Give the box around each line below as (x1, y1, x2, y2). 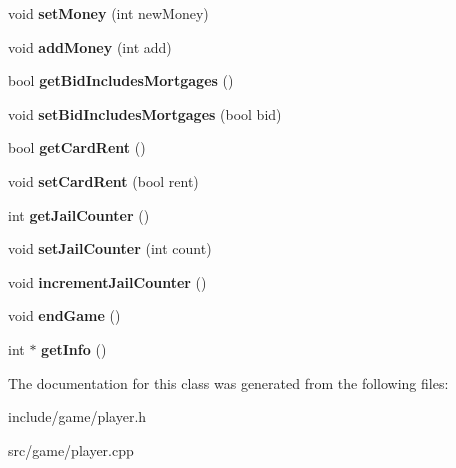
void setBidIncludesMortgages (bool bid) (8, 103, 282, 124)
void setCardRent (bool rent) (8, 170, 199, 191)
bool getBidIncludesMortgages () (8, 70, 234, 91)
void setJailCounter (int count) (8, 238, 212, 259)
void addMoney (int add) (8, 36, 172, 57)
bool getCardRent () (8, 137, 146, 158)
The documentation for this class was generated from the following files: (8, 372, 449, 393)
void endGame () (8, 305, 121, 326)
